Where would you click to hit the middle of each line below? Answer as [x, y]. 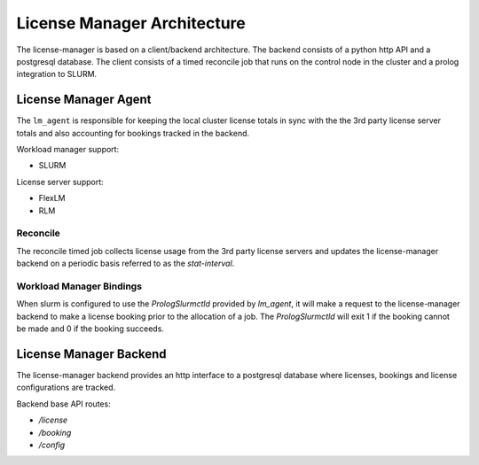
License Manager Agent [84, 100]
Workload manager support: [68, 150]
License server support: [60, 182]
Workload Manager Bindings [79, 286]
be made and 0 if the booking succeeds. [90, 329]
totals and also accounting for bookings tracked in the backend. [133, 133]
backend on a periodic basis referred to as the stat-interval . [126, 263]
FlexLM [52, 198]
